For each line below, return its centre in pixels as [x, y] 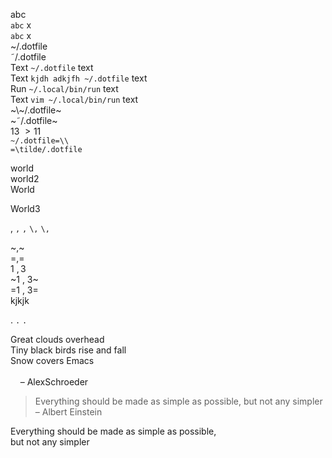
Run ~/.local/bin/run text [64, 88]
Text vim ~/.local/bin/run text [74, 99]
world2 [25, 178]
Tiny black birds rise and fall [68, 350]
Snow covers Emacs [52, 360]
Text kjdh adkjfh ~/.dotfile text [79, 78]
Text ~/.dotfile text [52, 67]
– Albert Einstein [68, 412]
